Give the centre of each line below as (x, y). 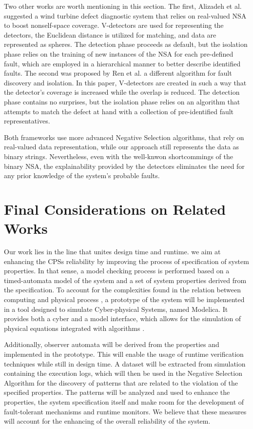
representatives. (27, 121)
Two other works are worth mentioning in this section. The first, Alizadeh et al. (123, 6)
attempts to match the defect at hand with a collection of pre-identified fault (119, 111)
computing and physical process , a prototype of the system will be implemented (124, 299)
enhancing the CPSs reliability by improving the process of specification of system (126, 261)
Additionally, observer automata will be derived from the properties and (112, 344)
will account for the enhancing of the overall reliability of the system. (107, 421)
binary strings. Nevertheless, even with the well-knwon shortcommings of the (118, 156)
